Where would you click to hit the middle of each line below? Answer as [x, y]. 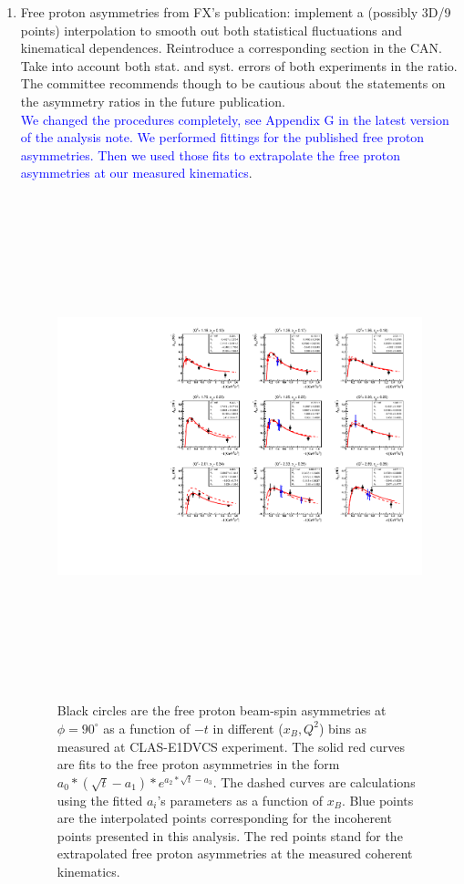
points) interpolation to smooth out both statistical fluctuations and [211, 30]
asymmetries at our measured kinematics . [136, 173]
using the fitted [100, 800]
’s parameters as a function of [240, 800]
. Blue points [377, 800]
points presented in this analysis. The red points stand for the [230, 835]
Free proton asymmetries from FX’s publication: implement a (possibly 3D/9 [236, 12]
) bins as [343, 728]
